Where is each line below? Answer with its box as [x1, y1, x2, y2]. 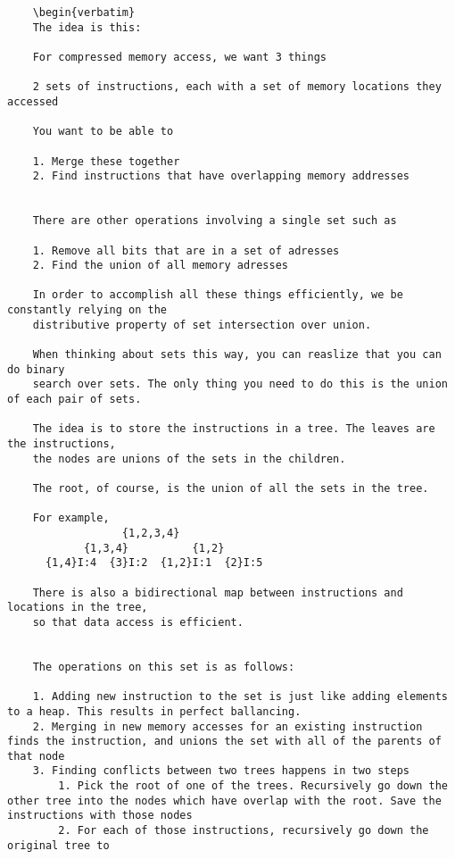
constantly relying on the [7, 304, 167, 317]
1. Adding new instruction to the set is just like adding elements [32, 690, 448, 704]
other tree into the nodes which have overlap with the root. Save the [7, 794, 442, 807]
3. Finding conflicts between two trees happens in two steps [32, 764, 410, 778]
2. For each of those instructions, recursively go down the [58, 824, 429, 838]
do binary [7, 363, 65, 376]
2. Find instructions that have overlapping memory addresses [32, 170, 410, 183]
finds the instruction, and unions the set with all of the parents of [7, 735, 442, 748]
